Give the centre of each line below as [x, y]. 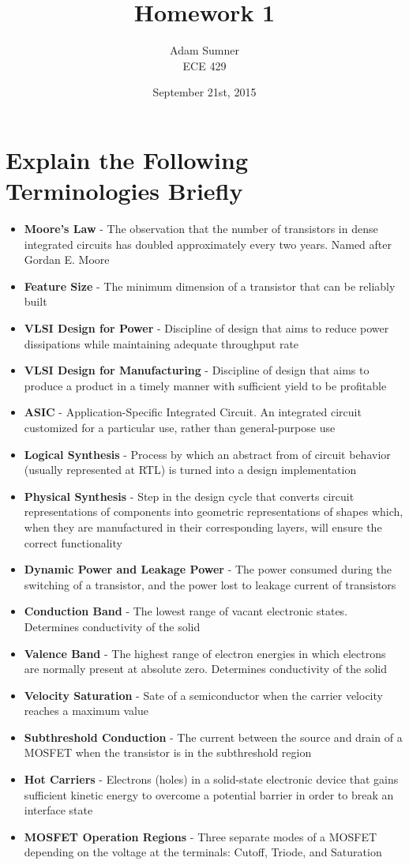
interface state [58, 810]
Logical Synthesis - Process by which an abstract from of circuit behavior [207, 454]
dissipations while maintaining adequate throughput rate [161, 343]
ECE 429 [204, 65]
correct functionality [73, 542]
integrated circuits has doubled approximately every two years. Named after [208, 244]
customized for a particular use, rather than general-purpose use [180, 427]
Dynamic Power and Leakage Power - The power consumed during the [208, 569]
